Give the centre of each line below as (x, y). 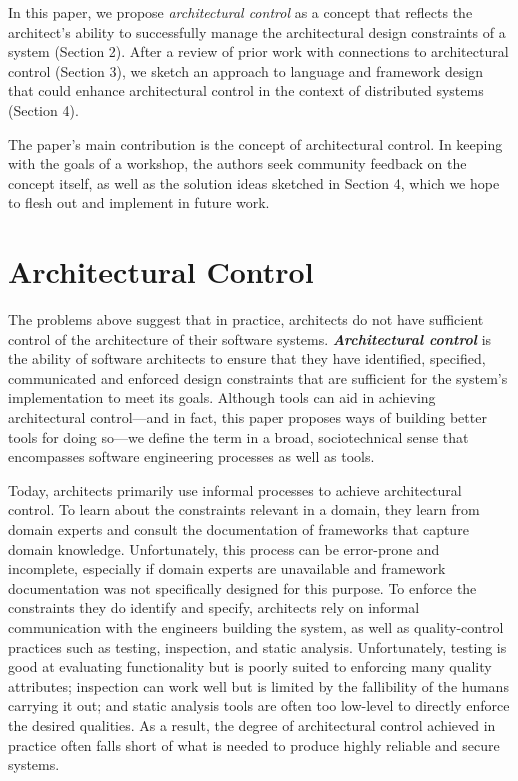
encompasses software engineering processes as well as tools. (191, 456)
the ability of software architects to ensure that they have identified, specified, (247, 358)
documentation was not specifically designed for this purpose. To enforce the (242, 587)
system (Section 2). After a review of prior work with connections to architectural (258, 51)
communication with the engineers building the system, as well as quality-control (256, 626)
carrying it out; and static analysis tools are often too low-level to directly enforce (259, 705)
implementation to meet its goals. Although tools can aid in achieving (222, 397)
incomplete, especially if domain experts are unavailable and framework (227, 568)
